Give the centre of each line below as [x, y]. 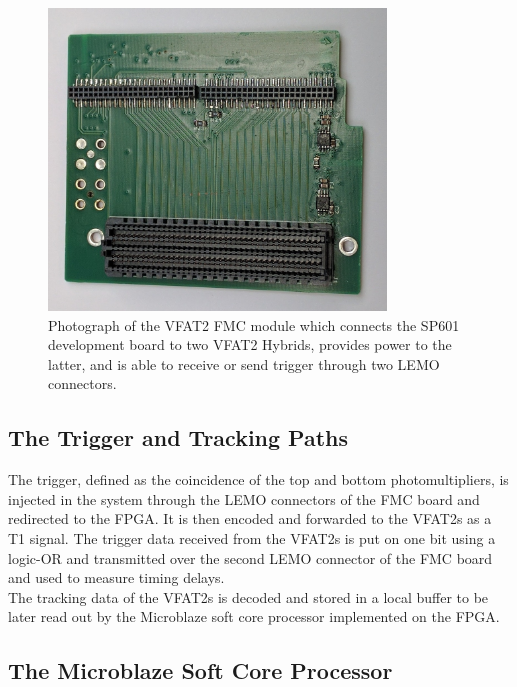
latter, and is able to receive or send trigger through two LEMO [244, 363]
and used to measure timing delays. [116, 577]
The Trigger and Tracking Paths [178, 437]
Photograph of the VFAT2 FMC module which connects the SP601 [254, 324]
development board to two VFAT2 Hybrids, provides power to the [250, 344]
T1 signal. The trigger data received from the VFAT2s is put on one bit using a [252, 538]
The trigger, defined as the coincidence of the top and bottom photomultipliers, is [258, 479]
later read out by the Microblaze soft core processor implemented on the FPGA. [254, 616]
